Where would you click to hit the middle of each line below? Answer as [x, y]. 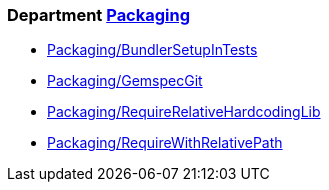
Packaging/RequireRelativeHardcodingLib [184, 112]
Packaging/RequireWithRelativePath [165, 143]
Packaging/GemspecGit [125, 81]
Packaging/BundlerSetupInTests [152, 50]
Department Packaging [99, 15]
